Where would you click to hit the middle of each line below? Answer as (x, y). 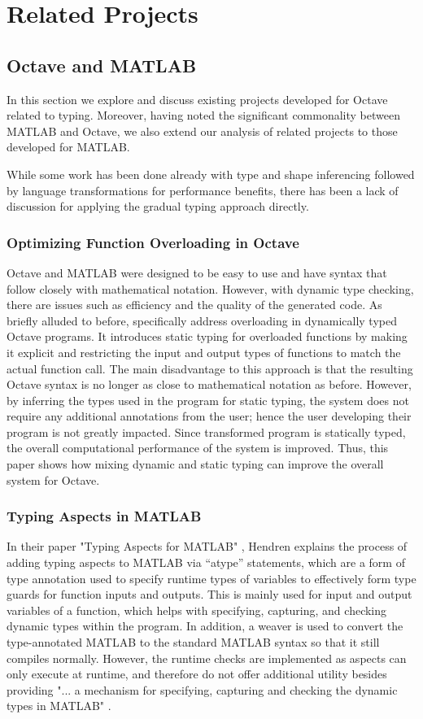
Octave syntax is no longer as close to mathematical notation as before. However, (209, 384)
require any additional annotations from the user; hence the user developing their (209, 416)
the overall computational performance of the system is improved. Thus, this (198, 448)
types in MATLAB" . (59, 706)
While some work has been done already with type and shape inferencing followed (211, 174)
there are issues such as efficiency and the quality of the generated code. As (194, 305)
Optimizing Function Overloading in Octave (153, 242)
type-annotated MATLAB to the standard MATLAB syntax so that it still (193, 642)
